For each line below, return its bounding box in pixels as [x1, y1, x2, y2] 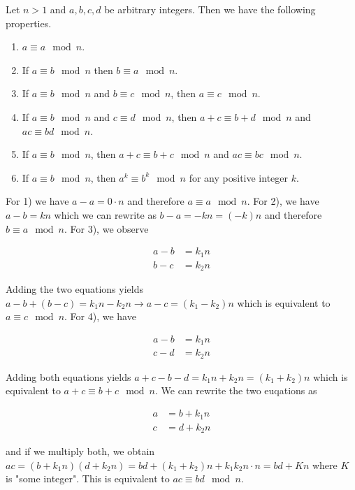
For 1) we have [6, 194, 69, 208]
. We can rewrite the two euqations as [154, 383, 317, 398]
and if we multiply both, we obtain [6, 444, 155, 458]
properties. [6, 15, 52, 30]
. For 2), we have [247, 194, 319, 208]
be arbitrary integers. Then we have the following [104, 2, 316, 16]
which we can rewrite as [54, 207, 157, 222]
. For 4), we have [64, 309, 136, 324]
